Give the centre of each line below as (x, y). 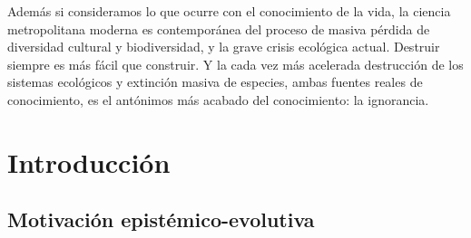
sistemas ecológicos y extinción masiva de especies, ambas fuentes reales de (215, 82)
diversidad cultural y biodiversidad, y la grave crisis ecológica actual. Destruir (224, 47)
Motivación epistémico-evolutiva (161, 219)
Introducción (89, 162)
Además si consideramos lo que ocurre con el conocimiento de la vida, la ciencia (229, 11)
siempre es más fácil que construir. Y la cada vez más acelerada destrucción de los (235, 64)
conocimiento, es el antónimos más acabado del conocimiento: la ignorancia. (218, 99)
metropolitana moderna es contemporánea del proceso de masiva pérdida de (219, 29)
